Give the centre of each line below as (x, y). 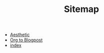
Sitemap (81, 9)
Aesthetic (20, 35)
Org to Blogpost (26, 40)
